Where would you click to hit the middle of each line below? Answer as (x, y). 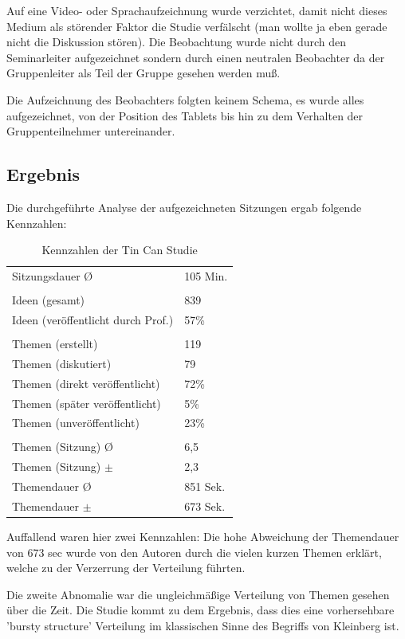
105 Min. (206, 275)
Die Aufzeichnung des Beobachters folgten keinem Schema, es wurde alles (185, 99)
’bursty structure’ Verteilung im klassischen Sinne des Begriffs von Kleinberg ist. (203, 626)
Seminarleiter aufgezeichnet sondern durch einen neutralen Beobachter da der (196, 57)
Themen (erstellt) (55, 344)
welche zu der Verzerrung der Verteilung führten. (126, 568)
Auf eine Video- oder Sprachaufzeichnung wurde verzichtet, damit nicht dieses (197, 10)
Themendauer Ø (52, 486)
